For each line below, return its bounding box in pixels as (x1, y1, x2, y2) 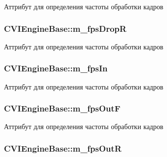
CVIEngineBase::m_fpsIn (4, 62, 108, 74)
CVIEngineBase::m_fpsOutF (4, 102, 120, 114)
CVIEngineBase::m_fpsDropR (4, 22, 127, 34)
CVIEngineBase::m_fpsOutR (4, 142, 122, 154)
